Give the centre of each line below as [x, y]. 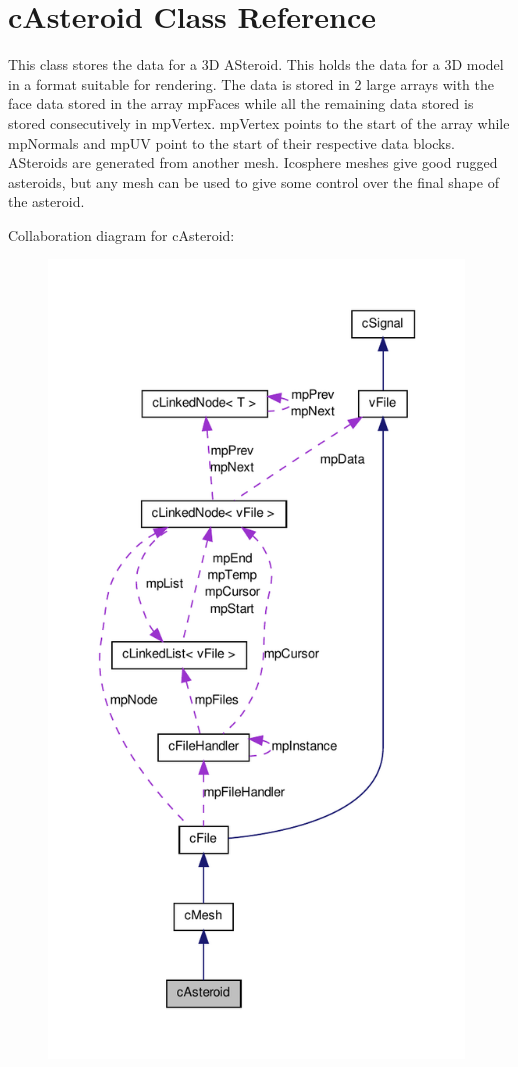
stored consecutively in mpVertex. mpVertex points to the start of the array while [259, 122]
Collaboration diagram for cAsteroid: [121, 234]
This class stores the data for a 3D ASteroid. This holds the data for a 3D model [256, 64]
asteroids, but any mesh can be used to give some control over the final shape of [253, 181]
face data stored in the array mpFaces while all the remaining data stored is [241, 103]
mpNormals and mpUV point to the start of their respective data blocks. [231, 142]
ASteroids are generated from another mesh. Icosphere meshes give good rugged [253, 162]
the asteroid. [46, 201]
